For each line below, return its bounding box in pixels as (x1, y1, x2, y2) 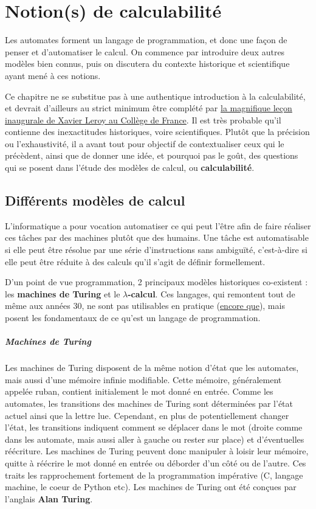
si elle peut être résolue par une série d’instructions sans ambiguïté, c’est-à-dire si (5, 243, 307, 256)
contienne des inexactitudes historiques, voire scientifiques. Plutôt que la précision (5, 125, 310, 138)
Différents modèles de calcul (5, 191, 185, 210)
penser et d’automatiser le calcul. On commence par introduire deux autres (5, 45, 285, 58)
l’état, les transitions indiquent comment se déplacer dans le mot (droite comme (5, 421, 303, 434)
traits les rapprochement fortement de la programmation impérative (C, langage (5, 468, 303, 481)
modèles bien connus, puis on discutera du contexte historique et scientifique (5, 57, 290, 70)
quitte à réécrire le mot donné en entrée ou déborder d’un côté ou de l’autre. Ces (5, 456, 306, 469)
